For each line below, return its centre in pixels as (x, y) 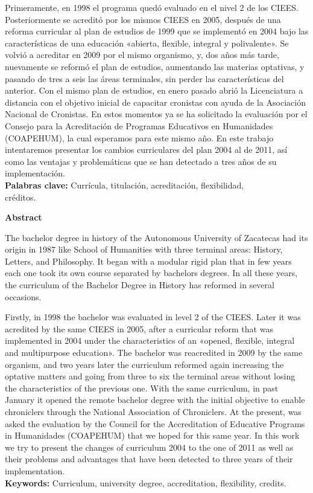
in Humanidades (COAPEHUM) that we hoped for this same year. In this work (152, 435)
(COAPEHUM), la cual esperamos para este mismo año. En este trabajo (139, 137)
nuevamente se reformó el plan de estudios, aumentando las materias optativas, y (155, 66)
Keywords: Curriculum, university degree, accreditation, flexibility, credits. (146, 482)
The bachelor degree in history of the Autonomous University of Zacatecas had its (156, 237)
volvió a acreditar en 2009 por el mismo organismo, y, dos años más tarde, (142, 55)
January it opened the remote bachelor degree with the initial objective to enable (155, 400)
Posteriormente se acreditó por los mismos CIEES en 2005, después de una (143, 19)
